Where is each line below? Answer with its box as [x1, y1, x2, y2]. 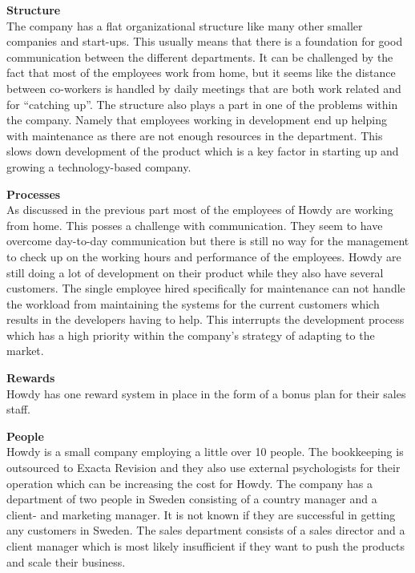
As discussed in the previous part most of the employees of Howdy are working [6, 201, 393, 218]
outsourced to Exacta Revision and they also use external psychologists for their [6, 459, 401, 476]
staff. [6, 401, 31, 418]
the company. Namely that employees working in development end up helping [6, 111, 387, 128]
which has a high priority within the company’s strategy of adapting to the [6, 326, 375, 343]
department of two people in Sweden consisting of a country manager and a [6, 490, 377, 507]
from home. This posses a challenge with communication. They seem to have [6, 216, 383, 233]
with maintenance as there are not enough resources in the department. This [6, 127, 383, 143]
